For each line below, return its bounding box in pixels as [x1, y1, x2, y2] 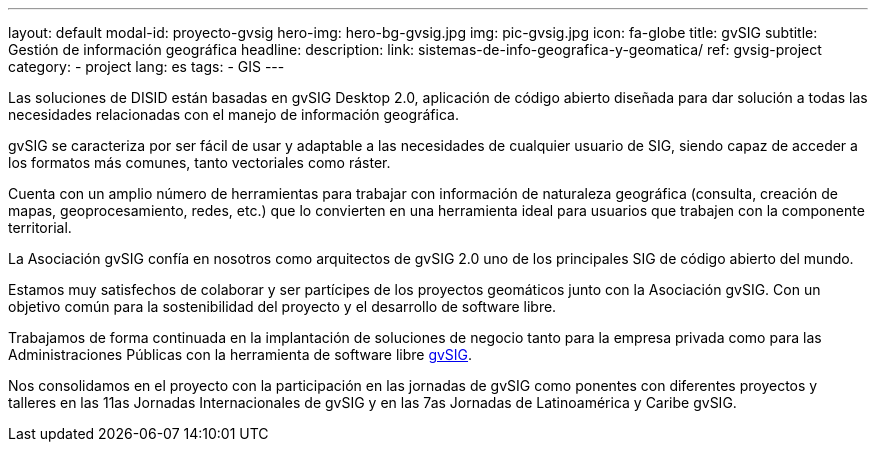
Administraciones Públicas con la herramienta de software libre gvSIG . [8, 346, 473, 363]
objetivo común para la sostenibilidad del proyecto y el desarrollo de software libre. [8, 298, 557, 315]
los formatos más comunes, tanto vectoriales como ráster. [8, 154, 391, 171]
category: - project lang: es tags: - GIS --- [8, 58, 285, 75]
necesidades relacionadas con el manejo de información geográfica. [8, 106, 459, 123]
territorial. [8, 219, 72, 236]
